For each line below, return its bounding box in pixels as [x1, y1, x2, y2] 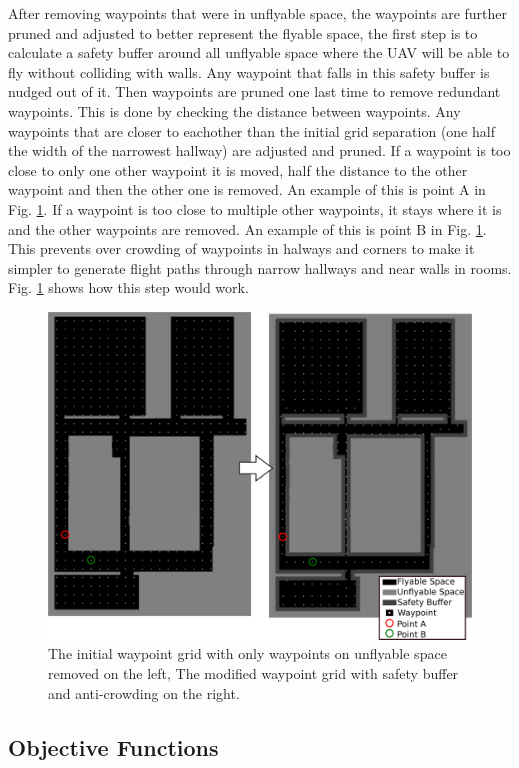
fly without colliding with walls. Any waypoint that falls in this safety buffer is [8, 61, 490, 82]
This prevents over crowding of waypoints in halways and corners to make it [8, 238, 475, 259]
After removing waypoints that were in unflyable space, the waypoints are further [8, 3, 508, 23]
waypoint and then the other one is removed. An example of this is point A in [8, 179, 486, 200]
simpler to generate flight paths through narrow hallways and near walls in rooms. [8, 257, 512, 278]
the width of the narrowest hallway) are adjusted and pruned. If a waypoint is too [8, 140, 511, 161]
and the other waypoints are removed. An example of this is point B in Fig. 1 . [8, 218, 487, 239]
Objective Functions [8, 731, 219, 762]
